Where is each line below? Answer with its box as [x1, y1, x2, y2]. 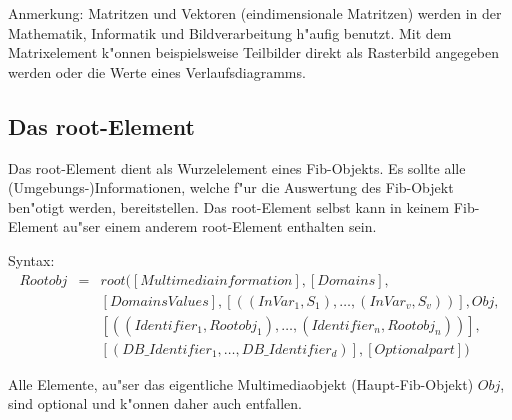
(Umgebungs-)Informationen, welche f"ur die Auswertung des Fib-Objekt [8, 177, 454, 198]
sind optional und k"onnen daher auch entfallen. [8, 393, 302, 414]
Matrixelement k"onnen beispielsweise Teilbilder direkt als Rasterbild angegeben [8, 42, 499, 63]
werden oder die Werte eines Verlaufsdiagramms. [8, 61, 306, 82]
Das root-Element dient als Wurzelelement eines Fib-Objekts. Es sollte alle [8, 157, 466, 178]
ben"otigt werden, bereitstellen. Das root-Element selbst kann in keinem [8, 196, 450, 217]
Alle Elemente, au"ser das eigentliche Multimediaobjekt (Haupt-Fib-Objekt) [8, 373, 474, 394]
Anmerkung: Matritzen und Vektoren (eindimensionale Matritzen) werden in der [8, 3, 502, 23]
